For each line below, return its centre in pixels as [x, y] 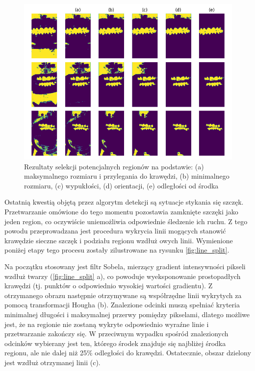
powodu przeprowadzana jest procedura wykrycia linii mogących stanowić [115, 231]
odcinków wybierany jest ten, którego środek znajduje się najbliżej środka [115, 343]
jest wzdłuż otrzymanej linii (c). [52, 362]
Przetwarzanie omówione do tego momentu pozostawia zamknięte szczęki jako [121, 211]
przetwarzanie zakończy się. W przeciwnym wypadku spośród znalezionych [116, 334]
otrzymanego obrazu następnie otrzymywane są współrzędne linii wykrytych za [123, 295]
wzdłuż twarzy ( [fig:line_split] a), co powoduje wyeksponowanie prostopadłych [123, 276]
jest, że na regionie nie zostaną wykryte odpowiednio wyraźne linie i [107, 324]
